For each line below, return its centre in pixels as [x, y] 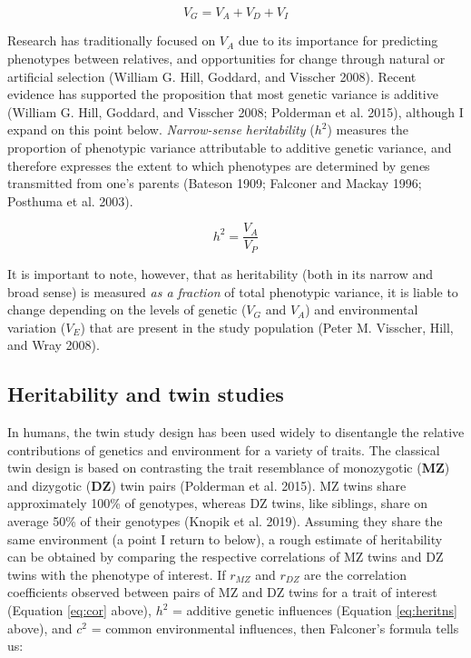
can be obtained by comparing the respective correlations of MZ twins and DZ [226, 557]
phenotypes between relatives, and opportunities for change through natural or [226, 59]
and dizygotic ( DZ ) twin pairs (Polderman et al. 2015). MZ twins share [207, 485]
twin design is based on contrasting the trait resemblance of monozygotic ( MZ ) [229, 468]
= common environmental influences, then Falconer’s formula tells [275, 628]
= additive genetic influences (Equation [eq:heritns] [315, 610]
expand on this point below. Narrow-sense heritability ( [161, 130]
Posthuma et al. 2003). [70, 200]
